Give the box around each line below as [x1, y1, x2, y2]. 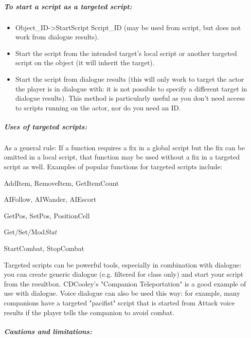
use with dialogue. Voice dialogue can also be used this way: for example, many [4, 288, 240, 298]
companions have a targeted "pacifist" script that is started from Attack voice [4, 298, 235, 307]
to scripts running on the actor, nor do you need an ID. [15, 102, 181, 112]
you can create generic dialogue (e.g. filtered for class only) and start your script [4, 269, 244, 279]
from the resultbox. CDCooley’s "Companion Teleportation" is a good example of [4, 278, 246, 288]
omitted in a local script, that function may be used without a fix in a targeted [4, 152, 240, 162]
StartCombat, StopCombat [4, 243, 84, 253]
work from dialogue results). [15, 32, 99, 42]
